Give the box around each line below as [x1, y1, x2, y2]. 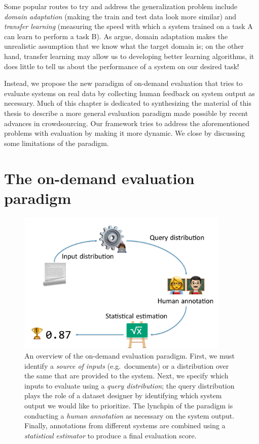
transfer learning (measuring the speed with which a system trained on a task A [4, 21, 253, 32]
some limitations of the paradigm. [4, 137, 109, 148]
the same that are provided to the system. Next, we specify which [24, 370, 229, 381]
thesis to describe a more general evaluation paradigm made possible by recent [4, 107, 248, 118]
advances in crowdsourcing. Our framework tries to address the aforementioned [4, 117, 250, 128]
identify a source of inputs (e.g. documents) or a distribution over [24, 360, 229, 371]
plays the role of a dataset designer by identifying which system [24, 390, 222, 401]
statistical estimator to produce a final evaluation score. [24, 430, 197, 440]
